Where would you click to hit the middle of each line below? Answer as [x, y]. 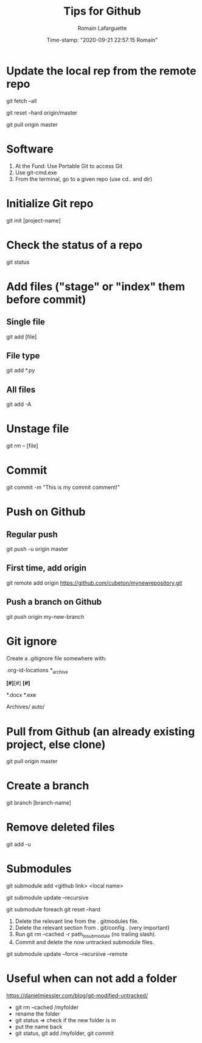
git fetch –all [22, 101]
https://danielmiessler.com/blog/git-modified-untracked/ [77, 995]
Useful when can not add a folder [92, 979]
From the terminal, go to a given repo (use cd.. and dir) [84, 179]
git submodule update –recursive [47, 898]
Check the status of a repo [75, 245]
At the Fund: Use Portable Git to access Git [69, 166]
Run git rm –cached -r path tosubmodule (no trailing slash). [86, 935]
